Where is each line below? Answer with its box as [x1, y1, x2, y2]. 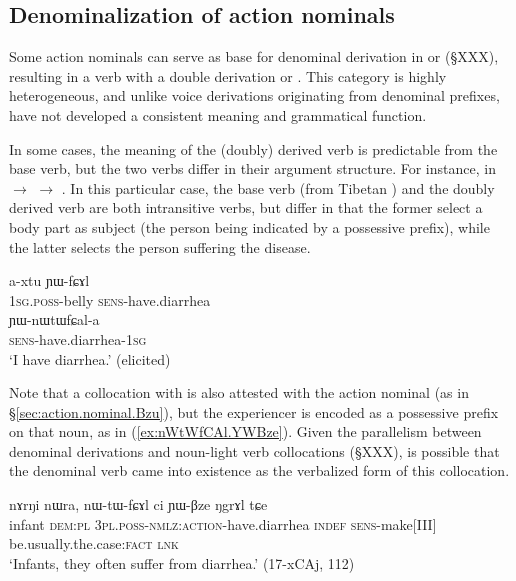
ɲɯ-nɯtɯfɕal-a [9, 309, 100, 330]
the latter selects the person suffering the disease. [9, 236, 311, 257]
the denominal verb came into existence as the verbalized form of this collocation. [9, 460, 510, 481]
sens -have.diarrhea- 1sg [9, 328, 147, 349]
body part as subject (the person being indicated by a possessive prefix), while [9, 216, 490, 237]
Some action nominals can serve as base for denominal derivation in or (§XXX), [9, 46, 499, 67]
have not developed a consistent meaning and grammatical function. [9, 104, 427, 125]
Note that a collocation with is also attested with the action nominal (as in [9, 382, 469, 403]
